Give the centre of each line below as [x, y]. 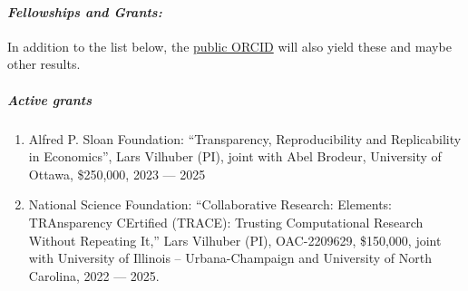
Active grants [50, 99]
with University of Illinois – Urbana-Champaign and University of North [230, 258]
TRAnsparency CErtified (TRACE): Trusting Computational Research [226, 222]
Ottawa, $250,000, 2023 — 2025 [117, 174]
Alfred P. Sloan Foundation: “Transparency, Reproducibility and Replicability [245, 138]
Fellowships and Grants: [85, 11]
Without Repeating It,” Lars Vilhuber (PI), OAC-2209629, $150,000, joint [235, 240]
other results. [44, 64]
